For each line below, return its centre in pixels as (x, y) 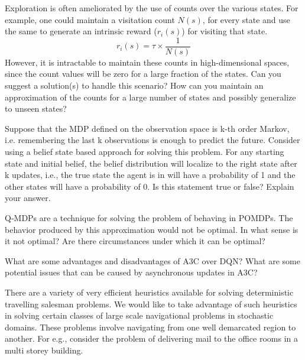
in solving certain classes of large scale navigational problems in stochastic (139, 315)
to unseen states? (36, 108)
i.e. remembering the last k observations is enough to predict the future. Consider (152, 140)
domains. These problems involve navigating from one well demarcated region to (150, 327)
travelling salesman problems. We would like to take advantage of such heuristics (151, 304)
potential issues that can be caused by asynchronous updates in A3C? (131, 272)
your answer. (28, 198)
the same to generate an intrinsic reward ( (81, 31)
